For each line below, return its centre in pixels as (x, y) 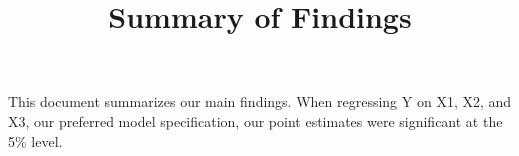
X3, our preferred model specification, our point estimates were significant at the (255, 120)
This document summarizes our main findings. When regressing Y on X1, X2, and (260, 101)
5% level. (35, 140)
